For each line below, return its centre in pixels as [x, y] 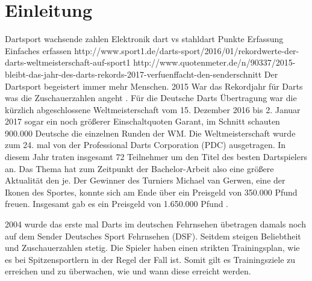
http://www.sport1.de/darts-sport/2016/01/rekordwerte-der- [187, 50]
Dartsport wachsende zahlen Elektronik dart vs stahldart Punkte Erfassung [144, 39]
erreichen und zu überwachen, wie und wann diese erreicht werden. [128, 271]
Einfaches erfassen [38, 50]
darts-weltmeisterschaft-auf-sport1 [68, 62]
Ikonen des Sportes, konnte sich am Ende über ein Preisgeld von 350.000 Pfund [151, 192]
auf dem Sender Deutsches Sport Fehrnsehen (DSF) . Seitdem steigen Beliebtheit [153, 236]
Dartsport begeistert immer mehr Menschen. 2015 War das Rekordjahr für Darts [154, 86]
